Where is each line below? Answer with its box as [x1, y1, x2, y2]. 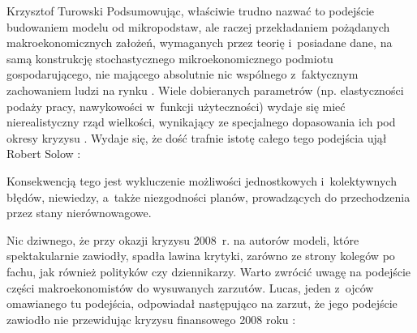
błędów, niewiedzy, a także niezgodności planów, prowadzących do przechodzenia [6, 188, 411, 205]
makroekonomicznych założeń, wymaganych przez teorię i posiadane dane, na [6, 34, 393, 51]
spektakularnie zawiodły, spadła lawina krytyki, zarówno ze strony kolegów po [6, 247, 395, 264]
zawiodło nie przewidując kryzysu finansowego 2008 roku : [6, 310, 296, 327]
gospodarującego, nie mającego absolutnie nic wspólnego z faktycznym [6, 66, 359, 83]
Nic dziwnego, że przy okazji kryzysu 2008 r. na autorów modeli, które [6, 231, 359, 248]
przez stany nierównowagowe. [6, 204, 152, 221]
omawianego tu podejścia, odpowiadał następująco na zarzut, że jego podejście [6, 295, 398, 312]
